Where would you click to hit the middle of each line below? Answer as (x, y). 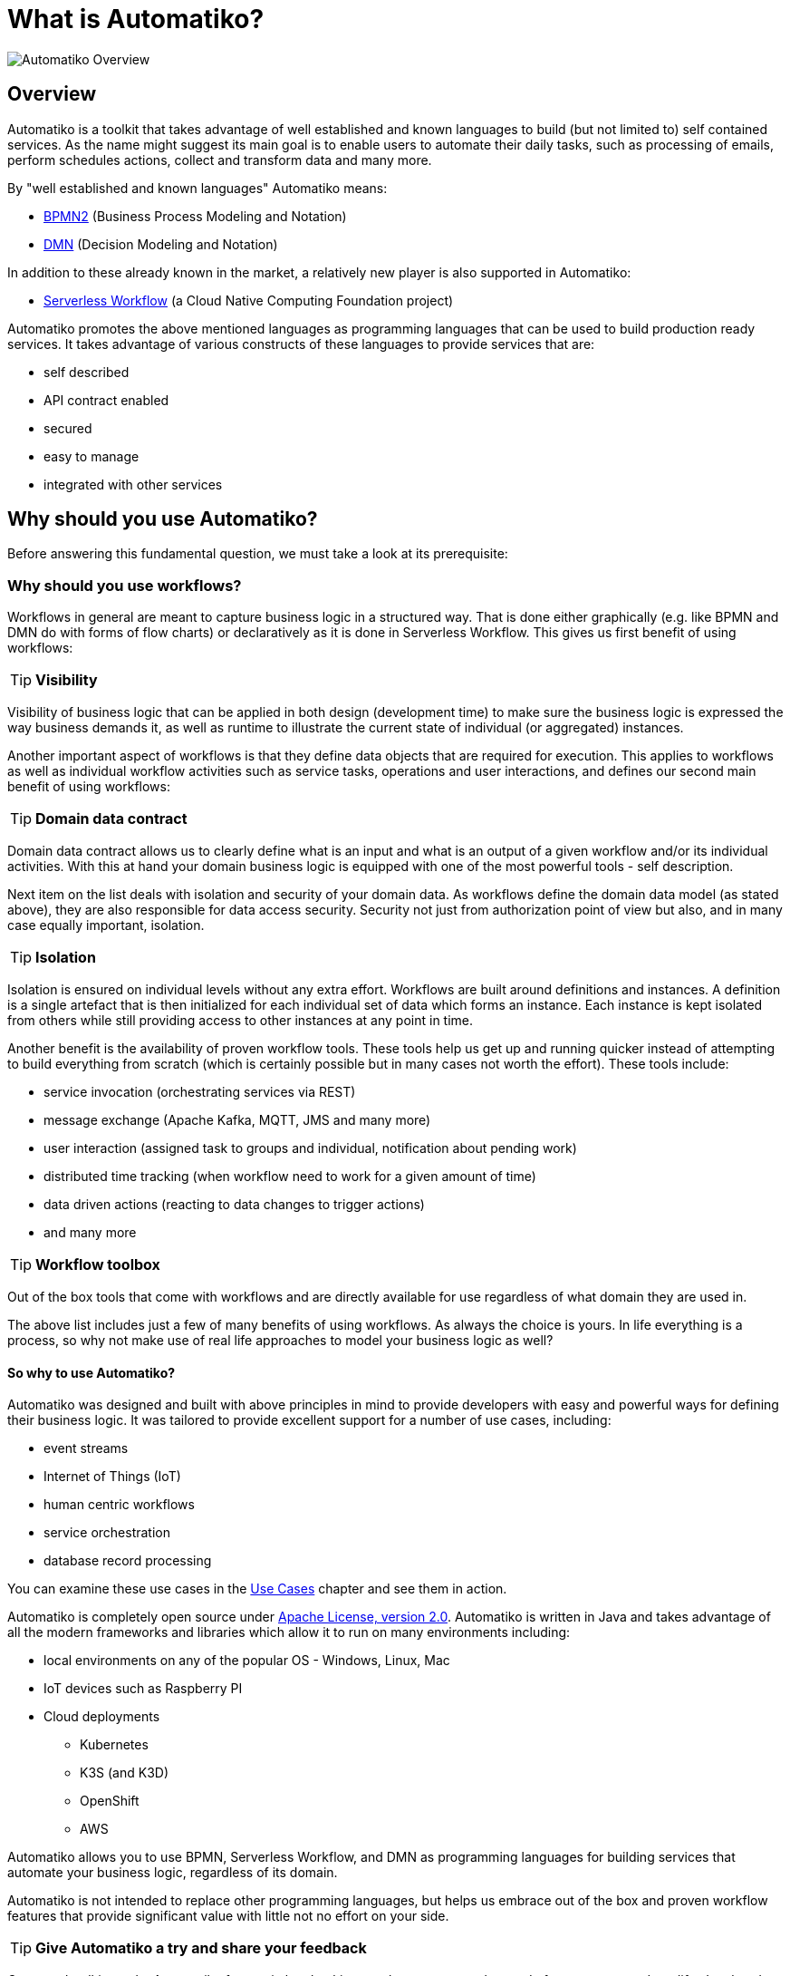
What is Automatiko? (136, 19)
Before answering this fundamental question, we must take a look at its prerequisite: (258, 554)
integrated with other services (133, 484)
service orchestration (107, 1533)
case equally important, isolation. (106, 925)
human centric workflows (119, 1505)
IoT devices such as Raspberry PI (143, 1689)
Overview (52, 94)
